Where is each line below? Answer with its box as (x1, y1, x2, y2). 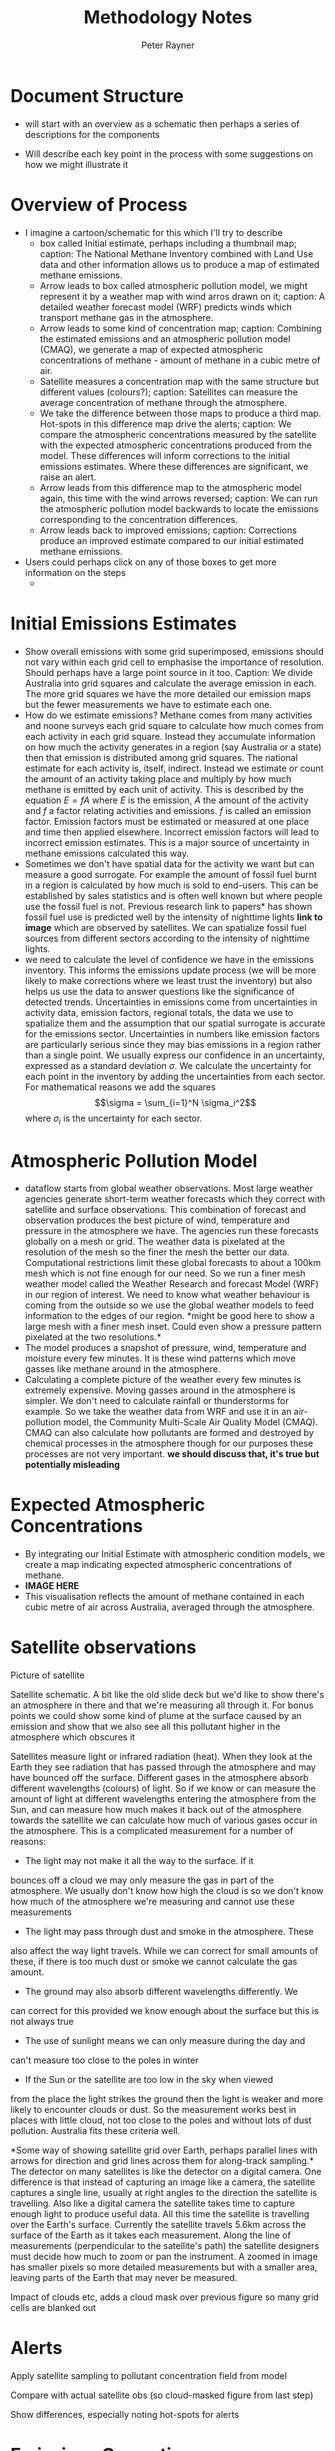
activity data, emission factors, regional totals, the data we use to (24, 1006, 294, 1018)
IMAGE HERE (24, 1580, 80, 1592)
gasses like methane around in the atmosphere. (24, 1363, 221, 1375)
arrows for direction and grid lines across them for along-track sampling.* (10, 2155, 315, 2167)
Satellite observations (10, 1636, 197, 1659)
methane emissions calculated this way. (24, 847, 190, 859)
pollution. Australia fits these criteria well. (10, 2125, 181, 2137)
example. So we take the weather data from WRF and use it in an (24, 1406, 292, 1418)
